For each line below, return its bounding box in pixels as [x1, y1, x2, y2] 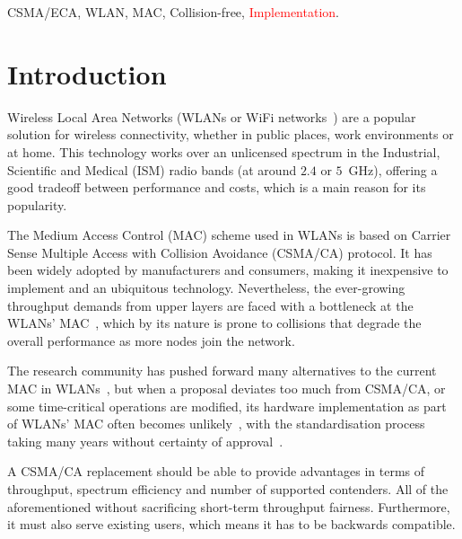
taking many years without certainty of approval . [7, 431, 283, 450]
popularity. [7, 195, 67, 214]
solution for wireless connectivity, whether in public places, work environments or [7, 125, 454, 144]
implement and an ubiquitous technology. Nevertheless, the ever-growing [7, 278, 405, 297]
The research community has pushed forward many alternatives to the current [7, 361, 437, 380]
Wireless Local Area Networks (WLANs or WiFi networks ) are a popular [7, 107, 416, 126]
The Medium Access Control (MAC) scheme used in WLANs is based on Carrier [7, 225, 451, 244]
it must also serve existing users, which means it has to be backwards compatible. [7, 515, 456, 534]
